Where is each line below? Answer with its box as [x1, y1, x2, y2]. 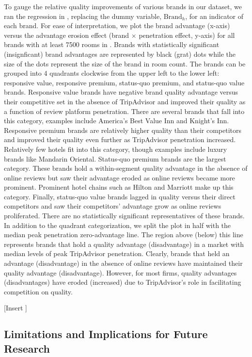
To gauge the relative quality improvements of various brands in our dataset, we [4, 1, 242, 11]
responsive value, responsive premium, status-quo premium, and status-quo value [4, 77, 245, 87]
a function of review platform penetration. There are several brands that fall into [4, 106, 245, 116]
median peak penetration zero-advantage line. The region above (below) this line [4, 229, 243, 240]
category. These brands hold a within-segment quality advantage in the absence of [4, 163, 248, 173]
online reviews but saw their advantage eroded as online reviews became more [4, 172, 235, 182]
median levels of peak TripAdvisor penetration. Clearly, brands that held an [4, 248, 230, 259]
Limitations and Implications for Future [4, 326, 208, 341]
